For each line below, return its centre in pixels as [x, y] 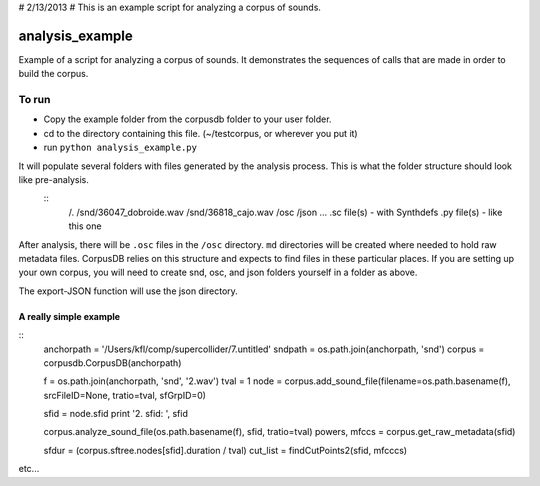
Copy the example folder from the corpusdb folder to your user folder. [187, 119]
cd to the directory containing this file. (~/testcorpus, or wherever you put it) [201, 133]
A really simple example [69, 316]
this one [85, 226]
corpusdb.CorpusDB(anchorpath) [112, 362]
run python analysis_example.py [120, 147]
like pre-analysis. [53, 179]
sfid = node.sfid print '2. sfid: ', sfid [116, 414]
